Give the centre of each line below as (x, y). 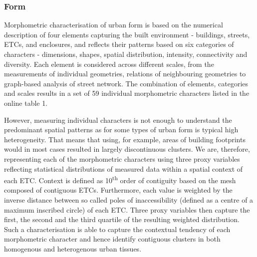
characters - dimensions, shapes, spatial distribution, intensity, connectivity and (126, 54)
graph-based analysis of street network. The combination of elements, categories (126, 83)
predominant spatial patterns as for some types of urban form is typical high (121, 129)
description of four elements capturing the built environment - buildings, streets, (127, 34)
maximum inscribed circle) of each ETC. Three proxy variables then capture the (127, 209)
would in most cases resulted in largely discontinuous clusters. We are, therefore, (127, 149)
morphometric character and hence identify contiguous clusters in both (112, 239)
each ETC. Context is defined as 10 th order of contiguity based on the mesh (120, 179)
